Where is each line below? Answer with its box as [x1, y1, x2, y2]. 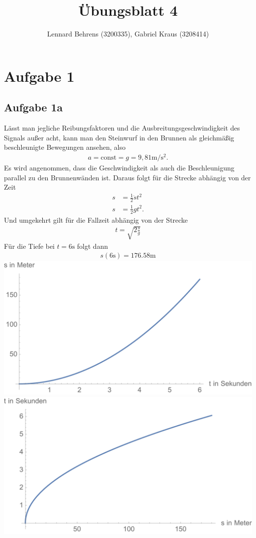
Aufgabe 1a [4, 100, 63, 115]
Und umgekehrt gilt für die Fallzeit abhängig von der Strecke [4, 214, 188, 225]
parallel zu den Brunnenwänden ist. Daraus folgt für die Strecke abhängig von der [4, 172, 251, 182]
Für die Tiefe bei [4, 240, 55, 251]
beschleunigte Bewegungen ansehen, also [4, 142, 126, 152]
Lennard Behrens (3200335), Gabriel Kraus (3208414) [47, 29, 209, 39]
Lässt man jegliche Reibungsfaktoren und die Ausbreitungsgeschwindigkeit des [4, 123, 240, 133]
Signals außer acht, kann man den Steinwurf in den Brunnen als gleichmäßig [4, 132, 234, 142]
